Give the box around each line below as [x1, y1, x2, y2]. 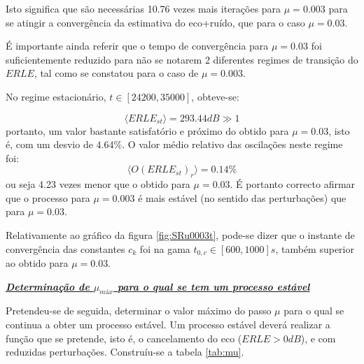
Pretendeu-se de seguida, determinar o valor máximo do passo [6, 303, 272, 318]
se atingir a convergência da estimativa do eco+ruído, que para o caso [6, 15, 305, 29]
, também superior [275, 241, 354, 256]
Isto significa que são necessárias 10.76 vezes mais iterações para [6, 1, 281, 15]
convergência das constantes [6, 241, 125, 256]
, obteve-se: [191, 89, 239, 103]
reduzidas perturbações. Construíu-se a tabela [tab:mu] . [6, 344, 244, 359]
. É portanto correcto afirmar [230, 177, 356, 191]
